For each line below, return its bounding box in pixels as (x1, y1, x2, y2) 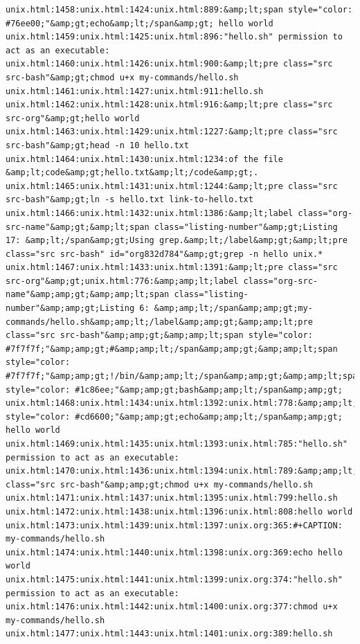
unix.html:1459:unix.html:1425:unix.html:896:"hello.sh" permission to (6, 32, 343, 42)
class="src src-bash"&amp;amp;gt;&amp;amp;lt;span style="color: (6, 330, 313, 341)
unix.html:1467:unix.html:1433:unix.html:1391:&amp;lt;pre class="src (6, 262, 338, 273)
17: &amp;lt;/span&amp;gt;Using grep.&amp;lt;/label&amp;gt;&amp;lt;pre (6, 235, 348, 246)
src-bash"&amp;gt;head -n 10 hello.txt (6, 140, 189, 150)
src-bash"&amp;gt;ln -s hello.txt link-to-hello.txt (6, 195, 253, 205)
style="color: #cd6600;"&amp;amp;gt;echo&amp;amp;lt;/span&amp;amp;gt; (6, 411, 343, 422)
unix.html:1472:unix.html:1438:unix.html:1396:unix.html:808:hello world (6, 506, 353, 517)
